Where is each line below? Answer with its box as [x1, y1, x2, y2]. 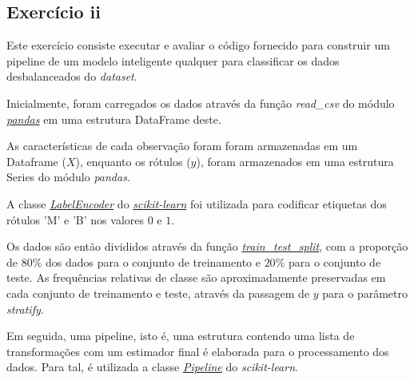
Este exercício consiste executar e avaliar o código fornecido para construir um [6, 37, 390, 53]
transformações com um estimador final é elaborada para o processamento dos [6, 342, 389, 359]
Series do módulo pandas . [6, 168, 130, 185]
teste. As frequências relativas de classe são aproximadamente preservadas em [6, 269, 386, 286]
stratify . [6, 300, 44, 317]
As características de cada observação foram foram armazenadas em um [6, 137, 358, 154]
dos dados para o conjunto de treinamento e [46, 253, 261, 270]
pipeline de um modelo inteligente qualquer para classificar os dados [6, 52, 340, 69]
